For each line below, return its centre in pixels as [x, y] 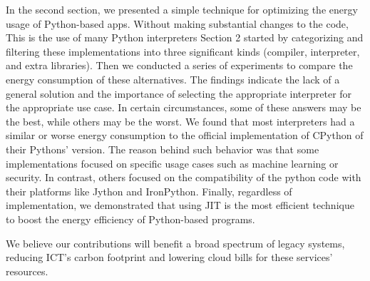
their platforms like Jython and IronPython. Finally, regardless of [149, 191]
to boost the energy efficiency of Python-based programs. [130, 219]
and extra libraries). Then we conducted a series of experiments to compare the [179, 65]
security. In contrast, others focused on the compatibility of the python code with [184, 177]
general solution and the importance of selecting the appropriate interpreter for [179, 93]
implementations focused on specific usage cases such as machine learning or [172, 163]
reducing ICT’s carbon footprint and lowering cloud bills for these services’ [169, 257]
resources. [27, 271]
